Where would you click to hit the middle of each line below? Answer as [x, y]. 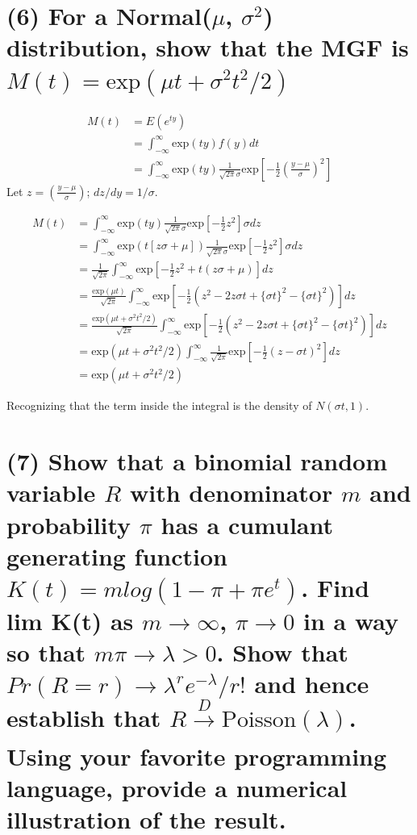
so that [46, 652]
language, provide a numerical [177, 788]
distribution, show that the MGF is [208, 47]
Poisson [259, 720]
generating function [117, 555]
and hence [312, 684]
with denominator [231, 493]
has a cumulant [247, 524]
